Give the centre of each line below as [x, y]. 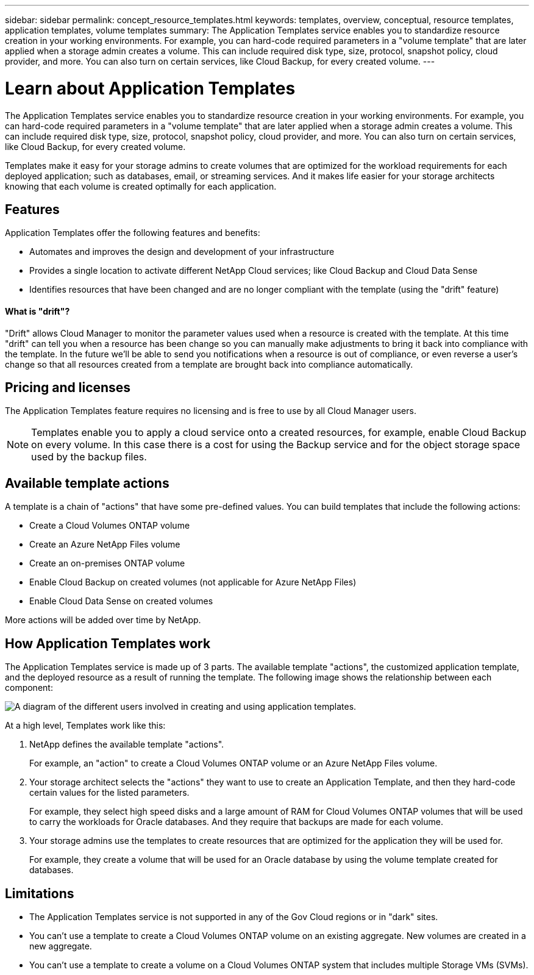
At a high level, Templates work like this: [85, 726]
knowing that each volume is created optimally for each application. [141, 186]
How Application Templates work [108, 643]
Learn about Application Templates [150, 88]
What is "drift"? [37, 311]
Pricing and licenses [68, 387]
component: [29, 688]
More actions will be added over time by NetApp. [103, 620]
